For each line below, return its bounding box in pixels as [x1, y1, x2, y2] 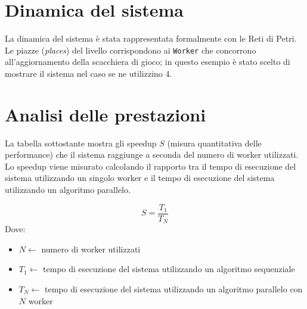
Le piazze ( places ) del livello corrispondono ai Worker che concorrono [5, 43, 256, 56]
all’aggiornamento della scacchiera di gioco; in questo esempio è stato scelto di [5, 55, 290, 68]
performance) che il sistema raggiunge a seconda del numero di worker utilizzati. [5, 148, 299, 161]
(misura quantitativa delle [167, 136, 262, 149]
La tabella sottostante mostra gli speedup [5, 136, 157, 149]
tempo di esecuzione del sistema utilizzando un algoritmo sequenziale [43, 263, 295, 275]
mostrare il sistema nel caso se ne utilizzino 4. [5, 67, 172, 79]
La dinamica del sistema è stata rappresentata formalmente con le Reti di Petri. [5, 32, 297, 45]
